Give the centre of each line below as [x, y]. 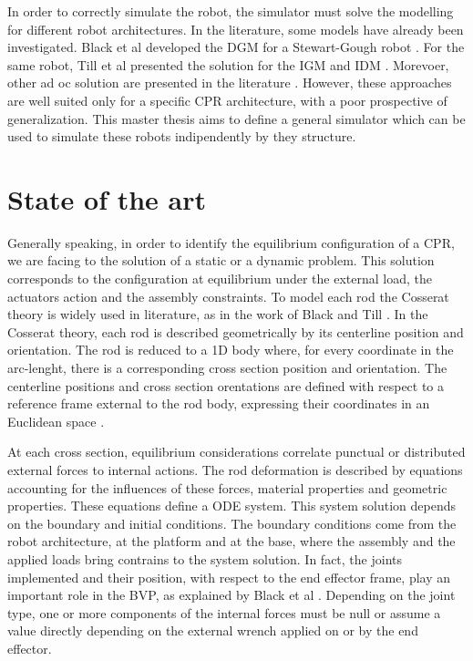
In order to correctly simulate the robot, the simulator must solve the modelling [231, 11]
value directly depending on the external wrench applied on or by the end [213, 630]
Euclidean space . [56, 421]
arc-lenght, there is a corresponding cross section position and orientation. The [227, 368]
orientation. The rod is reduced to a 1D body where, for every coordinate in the [231, 350]
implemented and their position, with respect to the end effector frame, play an [229, 577]
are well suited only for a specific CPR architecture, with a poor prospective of [227, 100]
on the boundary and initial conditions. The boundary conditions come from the [232, 523]
